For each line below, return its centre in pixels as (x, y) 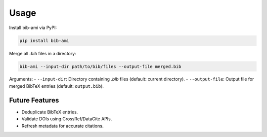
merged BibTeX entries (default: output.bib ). (56, 86)
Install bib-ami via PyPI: (33, 28)
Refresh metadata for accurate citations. (63, 126)
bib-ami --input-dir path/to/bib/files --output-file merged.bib (100, 66)
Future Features (34, 100)
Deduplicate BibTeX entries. (50, 112)
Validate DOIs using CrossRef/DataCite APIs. (67, 119)
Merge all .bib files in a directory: (43, 53)
